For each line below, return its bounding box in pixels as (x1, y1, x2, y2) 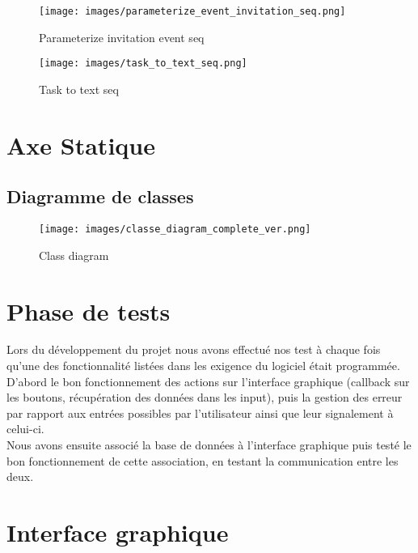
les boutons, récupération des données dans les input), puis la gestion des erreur (6, 389, 403, 406)
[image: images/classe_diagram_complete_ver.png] (39, 223, 311, 236)
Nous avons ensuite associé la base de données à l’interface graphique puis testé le (6, 436, 412, 453)
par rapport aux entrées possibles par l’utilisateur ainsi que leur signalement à (6, 404, 394, 421)
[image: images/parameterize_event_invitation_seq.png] (39, 6, 346, 17)
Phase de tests (6, 294, 171, 327)
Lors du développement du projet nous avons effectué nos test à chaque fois (6, 341, 381, 358)
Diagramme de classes (6, 184, 194, 209)
